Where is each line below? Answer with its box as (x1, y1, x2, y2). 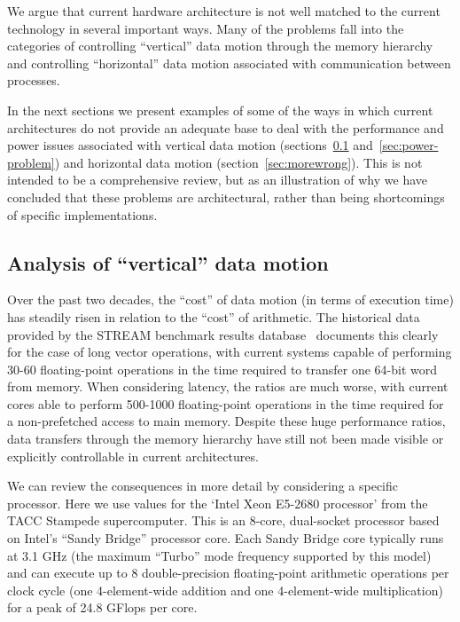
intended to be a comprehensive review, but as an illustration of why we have (7, 170, 427, 189)
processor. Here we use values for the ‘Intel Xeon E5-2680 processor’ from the (7, 493, 428, 512)
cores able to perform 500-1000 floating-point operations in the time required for (7, 394, 444, 413)
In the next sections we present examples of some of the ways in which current (7, 100, 433, 119)
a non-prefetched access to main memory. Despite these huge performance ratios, (7, 412, 446, 430)
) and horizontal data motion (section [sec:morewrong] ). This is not (54, 153, 423, 171)
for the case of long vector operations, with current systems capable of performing (7, 342, 452, 361)
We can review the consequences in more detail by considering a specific (7, 476, 398, 495)
